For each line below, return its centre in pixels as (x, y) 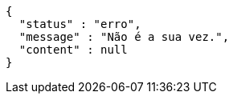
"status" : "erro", (80, 24)
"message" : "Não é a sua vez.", (124, 37)
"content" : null (73, 50)
